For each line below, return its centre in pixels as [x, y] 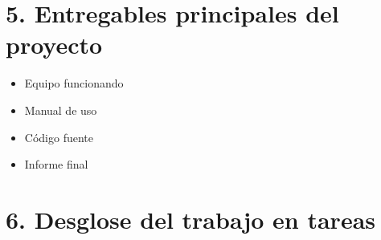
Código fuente [59, 137]
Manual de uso [61, 110]
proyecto [54, 45]
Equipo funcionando [74, 83]
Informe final [56, 164]
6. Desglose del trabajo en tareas [191, 219]
